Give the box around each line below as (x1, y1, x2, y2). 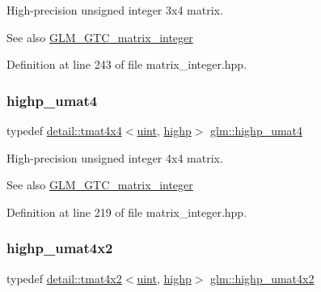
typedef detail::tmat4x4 (6, 122, 122, 138)
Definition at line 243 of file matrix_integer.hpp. (6, 56, 247, 73)
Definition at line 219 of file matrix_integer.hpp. (6, 203, 247, 220)
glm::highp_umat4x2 (210, 269, 315, 286)
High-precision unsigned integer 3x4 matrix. (6, 2, 223, 18)
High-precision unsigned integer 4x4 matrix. (6, 149, 223, 166)
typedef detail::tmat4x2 (6, 269, 122, 286)
